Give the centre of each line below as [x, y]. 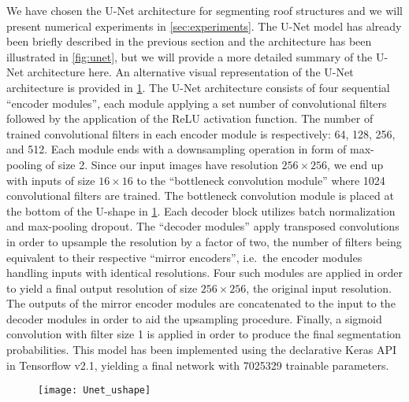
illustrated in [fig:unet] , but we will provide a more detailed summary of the [190, 56]
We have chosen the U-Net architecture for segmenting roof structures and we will [204, 10]
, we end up [355, 164]
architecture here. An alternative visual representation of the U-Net [190, 72]
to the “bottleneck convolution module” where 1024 [261, 180]
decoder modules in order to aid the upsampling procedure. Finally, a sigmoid [194, 318]
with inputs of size [51, 180]
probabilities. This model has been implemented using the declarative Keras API [201, 350]
